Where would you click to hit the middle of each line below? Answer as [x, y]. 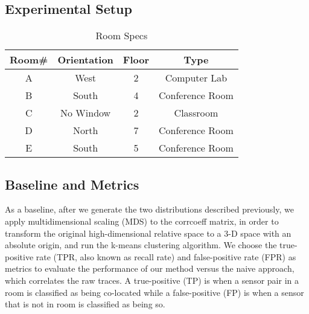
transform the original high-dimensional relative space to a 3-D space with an [148, 233]
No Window [86, 113]
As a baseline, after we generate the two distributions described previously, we [149, 209]
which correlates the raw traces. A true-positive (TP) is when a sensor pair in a [152, 280]
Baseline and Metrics [72, 184]
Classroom [196, 113]
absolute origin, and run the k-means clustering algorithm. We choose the [141, 245]
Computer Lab [196, 78]
